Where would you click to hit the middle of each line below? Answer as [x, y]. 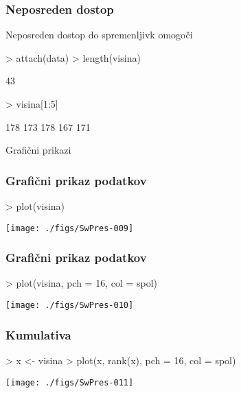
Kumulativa [38, 334]
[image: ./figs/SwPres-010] [70, 306]
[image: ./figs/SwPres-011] [70, 382]
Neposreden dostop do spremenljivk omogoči [99, 35]
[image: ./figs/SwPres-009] [70, 228]
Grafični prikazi [38, 150]
